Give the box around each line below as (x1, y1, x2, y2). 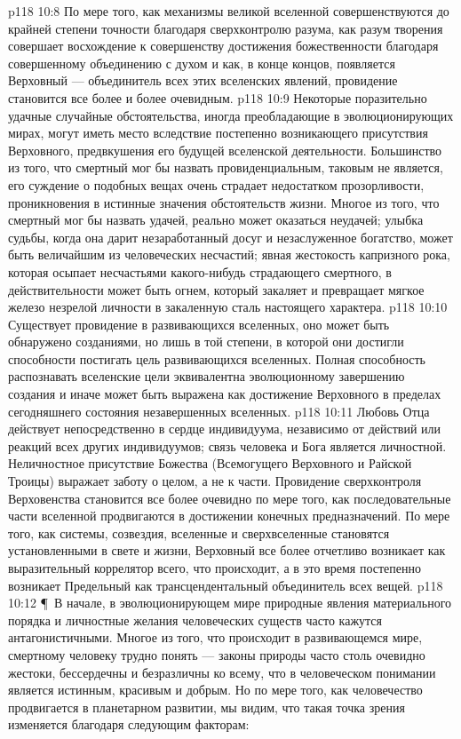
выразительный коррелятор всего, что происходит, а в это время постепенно (8, 559, 422, 576)
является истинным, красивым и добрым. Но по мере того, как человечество (8, 680, 423, 699)
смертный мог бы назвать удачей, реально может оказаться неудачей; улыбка (8, 211, 424, 229)
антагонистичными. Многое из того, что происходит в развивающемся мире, (8, 628, 423, 647)
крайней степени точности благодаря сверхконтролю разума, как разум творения (8, 19, 443, 37)
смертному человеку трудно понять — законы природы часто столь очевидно (8, 645, 425, 664)
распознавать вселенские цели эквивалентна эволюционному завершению (8, 367, 405, 385)
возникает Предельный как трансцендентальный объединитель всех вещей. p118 (8, 576, 443, 594)
